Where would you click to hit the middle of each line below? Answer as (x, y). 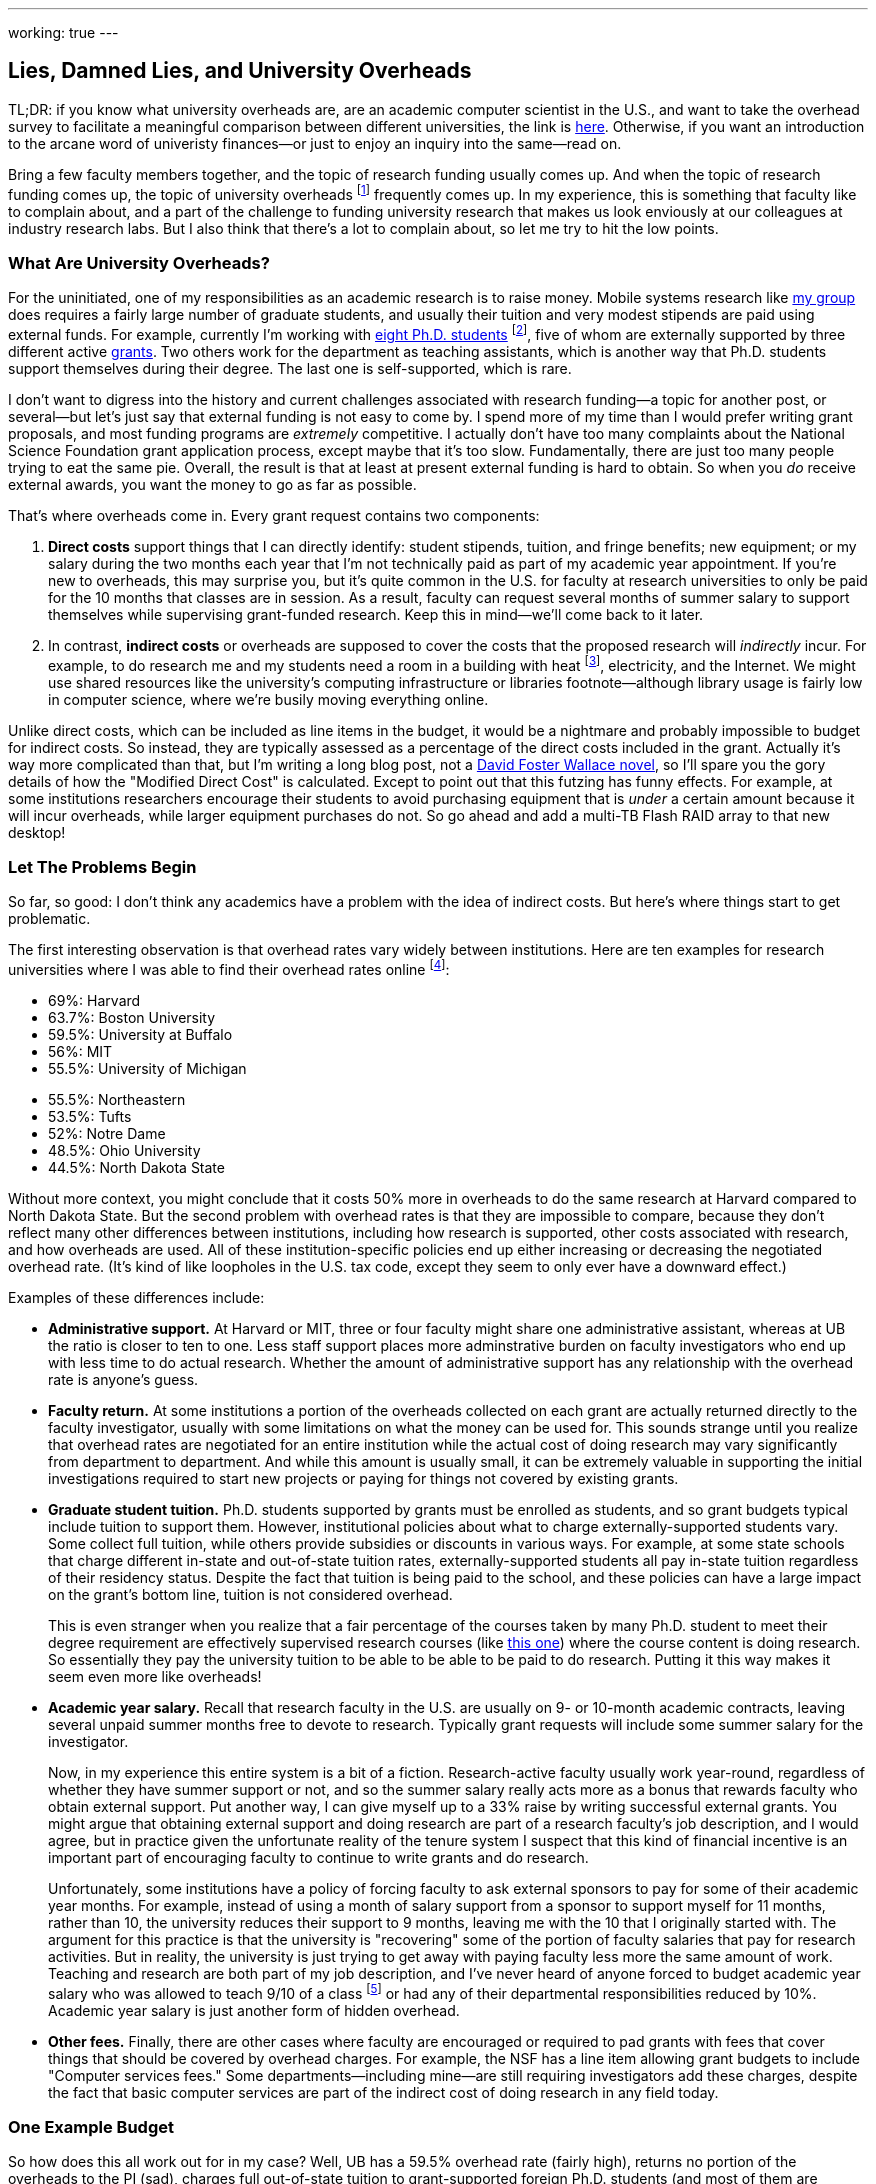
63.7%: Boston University (132, 1017)
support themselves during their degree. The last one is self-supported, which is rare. (290, 368)
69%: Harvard (94, 1000)
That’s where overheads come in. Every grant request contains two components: (274, 515)
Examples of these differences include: (136, 1297)
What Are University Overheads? (139, 262)
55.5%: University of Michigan (147, 1068)
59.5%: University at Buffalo (140, 1034)
